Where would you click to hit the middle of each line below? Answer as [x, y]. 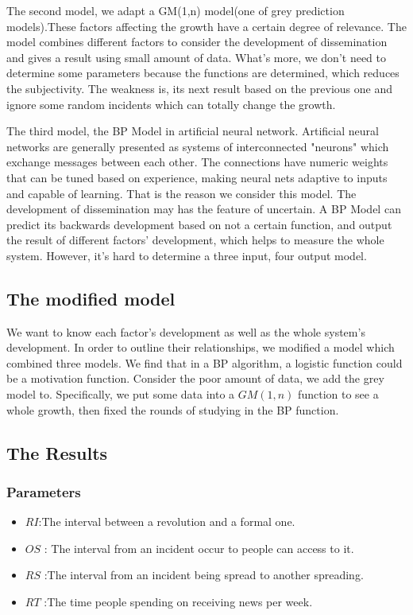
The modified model [91, 298]
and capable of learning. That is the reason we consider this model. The [181, 193]
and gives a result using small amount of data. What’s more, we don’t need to [197, 57]
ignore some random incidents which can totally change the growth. [171, 104]
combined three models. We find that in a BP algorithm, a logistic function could [205, 362]
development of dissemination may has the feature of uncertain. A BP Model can [204, 209]
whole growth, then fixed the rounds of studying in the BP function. [173, 409]
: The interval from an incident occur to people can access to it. [199, 548]
